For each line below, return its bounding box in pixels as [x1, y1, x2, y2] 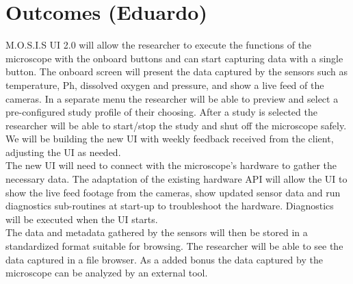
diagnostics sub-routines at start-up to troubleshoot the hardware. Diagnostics [5, 198, 334, 213]
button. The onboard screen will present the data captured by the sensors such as [5, 64, 348, 79]
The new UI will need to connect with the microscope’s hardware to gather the [5, 158, 337, 172]
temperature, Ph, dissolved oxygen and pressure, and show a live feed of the [5, 77, 324, 92]
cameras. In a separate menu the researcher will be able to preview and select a [5, 91, 339, 105]
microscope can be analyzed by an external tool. [5, 266, 208, 280]
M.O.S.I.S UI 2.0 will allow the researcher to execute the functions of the [5, 38, 312, 52]
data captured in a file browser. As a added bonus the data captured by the [5, 252, 323, 266]
